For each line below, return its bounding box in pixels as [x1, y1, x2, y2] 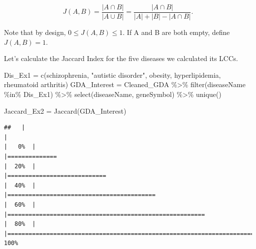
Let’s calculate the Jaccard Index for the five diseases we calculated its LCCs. [4, 53, 238, 63]
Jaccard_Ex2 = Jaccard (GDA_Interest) [4, 105, 127, 116]
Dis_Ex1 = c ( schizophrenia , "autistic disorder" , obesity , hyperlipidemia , [4, 69, 221, 80]
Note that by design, [4, 27, 66, 37]
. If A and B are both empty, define [123, 27, 230, 37]
